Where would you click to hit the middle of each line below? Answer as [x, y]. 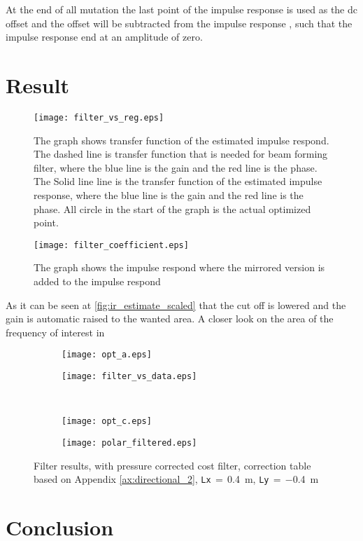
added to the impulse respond [97, 281]
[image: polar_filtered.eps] [129, 443]
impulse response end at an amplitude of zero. [104, 37]
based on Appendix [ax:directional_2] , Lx [122, 479]
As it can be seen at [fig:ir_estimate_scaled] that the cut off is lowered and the [176, 304]
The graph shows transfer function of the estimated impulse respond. [181, 140]
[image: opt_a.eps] [107, 355]
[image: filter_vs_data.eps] [129, 376]
